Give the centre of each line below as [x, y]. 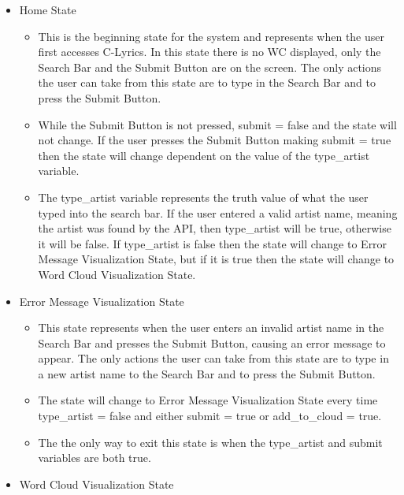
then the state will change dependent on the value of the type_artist [204, 155]
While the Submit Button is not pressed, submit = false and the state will [217, 124]
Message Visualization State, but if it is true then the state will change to [216, 259]
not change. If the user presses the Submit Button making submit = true [215, 140]
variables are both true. [95, 458]
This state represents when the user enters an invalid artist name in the [211, 328]
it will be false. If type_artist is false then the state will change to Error [213, 243]
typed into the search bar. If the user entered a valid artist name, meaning [218, 212]
